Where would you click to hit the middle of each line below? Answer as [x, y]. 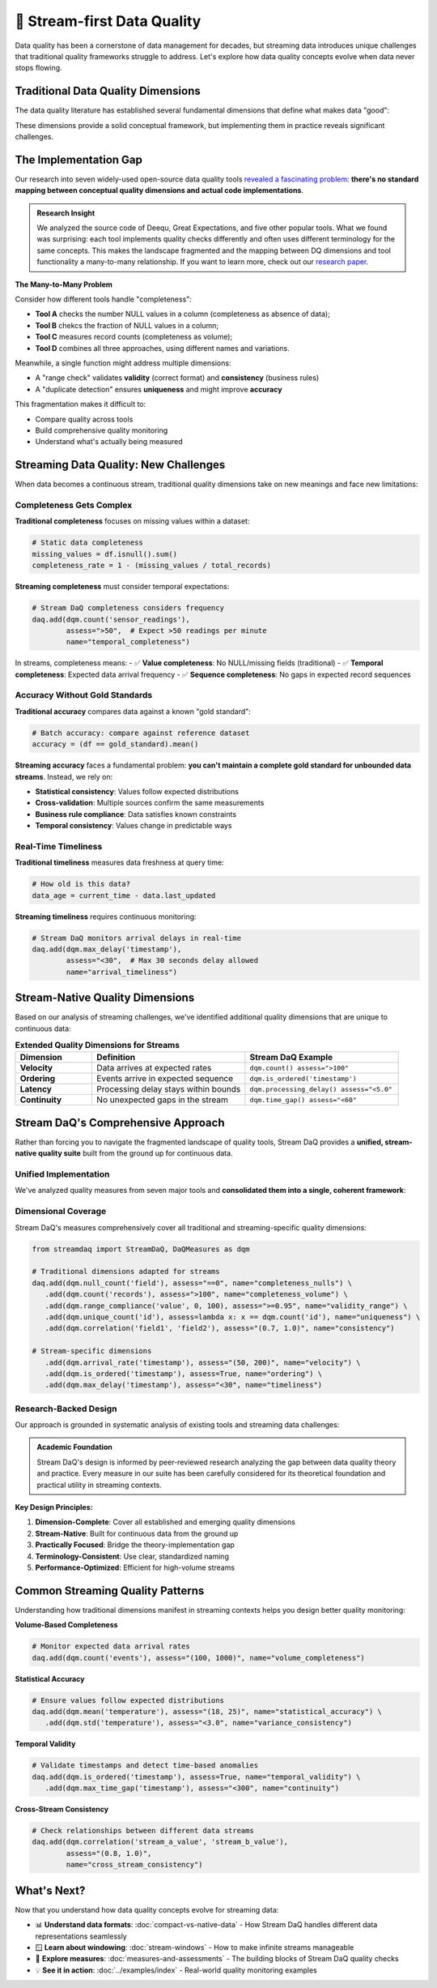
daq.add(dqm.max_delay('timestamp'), [107, 949]
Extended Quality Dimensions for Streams [97, 1045]
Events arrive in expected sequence [165, 1079]
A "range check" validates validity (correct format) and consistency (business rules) [177, 378]
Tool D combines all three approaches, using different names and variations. [163, 348]
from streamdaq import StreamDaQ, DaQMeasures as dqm [141, 1249]
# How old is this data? [81, 884]
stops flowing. [38, 68]
